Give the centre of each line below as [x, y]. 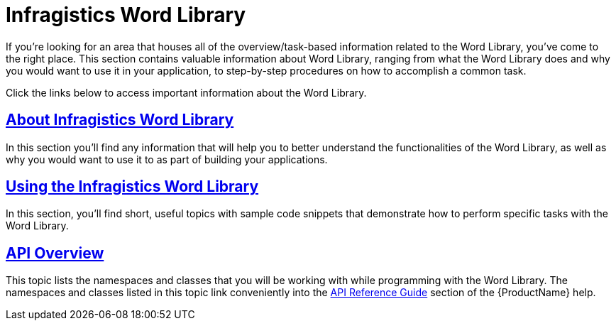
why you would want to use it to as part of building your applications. [167, 159]
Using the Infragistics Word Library [132, 187]
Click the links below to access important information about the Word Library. [186, 92]
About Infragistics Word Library [120, 120]
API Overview [55, 253]
